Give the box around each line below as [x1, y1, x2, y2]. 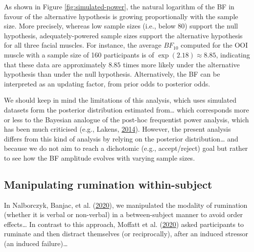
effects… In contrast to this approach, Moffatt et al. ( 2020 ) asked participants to [4, 219, 244, 229]
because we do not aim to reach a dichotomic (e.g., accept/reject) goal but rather [4, 143, 248, 153]
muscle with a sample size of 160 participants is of [4, 49, 154, 59]
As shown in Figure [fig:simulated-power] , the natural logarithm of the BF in [4, 1, 234, 11]
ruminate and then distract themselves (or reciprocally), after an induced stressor [4, 228, 248, 239]
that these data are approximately [4, 59, 106, 69]
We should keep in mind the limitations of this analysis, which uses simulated [4, 95, 237, 105]
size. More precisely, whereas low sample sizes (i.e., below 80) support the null [4, 21, 238, 31]
